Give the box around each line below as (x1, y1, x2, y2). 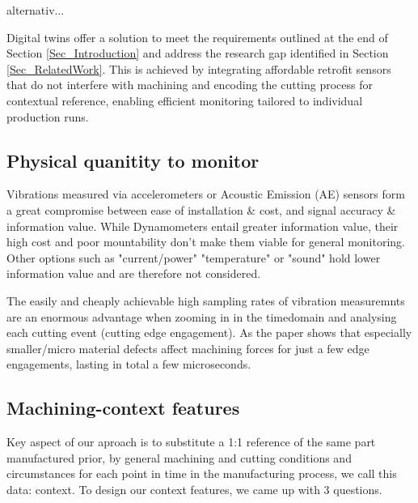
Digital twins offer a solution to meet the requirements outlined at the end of (6, 28, 388, 45)
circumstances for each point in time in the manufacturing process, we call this (6, 465, 397, 482)
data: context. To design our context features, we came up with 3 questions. (6, 480, 382, 497)
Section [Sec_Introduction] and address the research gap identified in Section (6, 45, 389, 62)
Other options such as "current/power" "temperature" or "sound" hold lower (6, 249, 381, 266)
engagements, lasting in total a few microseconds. (6, 356, 251, 373)
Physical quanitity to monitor (6, 147, 260, 173)
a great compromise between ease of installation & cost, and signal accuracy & (6, 201, 396, 218)
